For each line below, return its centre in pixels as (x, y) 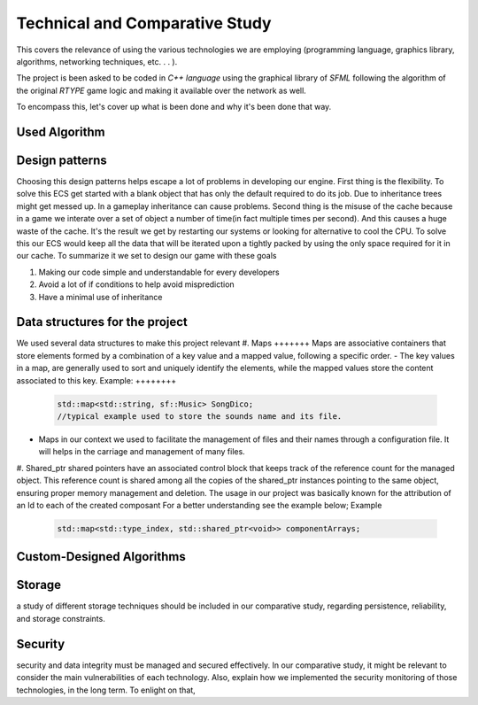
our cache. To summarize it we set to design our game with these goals (147, 256)
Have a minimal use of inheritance (100, 297)
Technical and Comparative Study (144, 23)
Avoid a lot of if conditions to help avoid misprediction (136, 284)
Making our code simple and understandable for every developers (159, 272)
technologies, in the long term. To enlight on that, (106, 690)
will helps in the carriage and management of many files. (142, 452)
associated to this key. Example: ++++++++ (96, 380)
